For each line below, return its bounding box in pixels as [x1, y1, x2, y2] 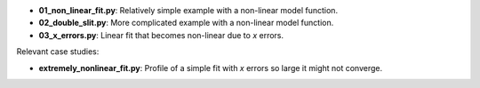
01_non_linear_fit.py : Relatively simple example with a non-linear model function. [38, 5, 338, 15]
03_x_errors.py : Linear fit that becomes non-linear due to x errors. [38, 29, 284, 40]
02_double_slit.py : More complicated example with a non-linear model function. [38, 18, 334, 28]
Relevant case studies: [16, 46, 100, 57]
